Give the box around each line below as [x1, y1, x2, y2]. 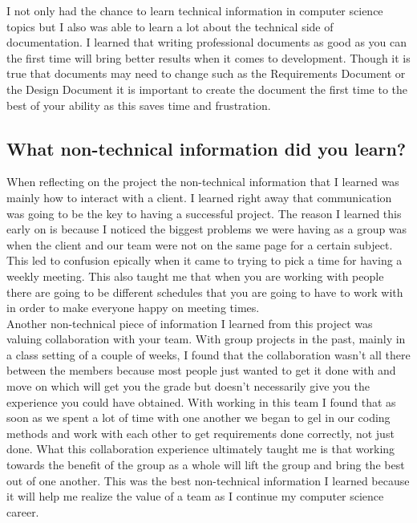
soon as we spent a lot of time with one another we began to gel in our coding [6, 409, 391, 426]
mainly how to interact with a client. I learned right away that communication [6, 189, 392, 205]
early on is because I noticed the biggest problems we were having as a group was [6, 221, 407, 237]
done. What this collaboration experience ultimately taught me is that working [6, 440, 395, 457]
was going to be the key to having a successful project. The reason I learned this [6, 205, 402, 221]
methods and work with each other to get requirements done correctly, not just [6, 424, 395, 441]
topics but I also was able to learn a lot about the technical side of [6, 18, 334, 34]
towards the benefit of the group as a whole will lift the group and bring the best [6, 456, 405, 473]
